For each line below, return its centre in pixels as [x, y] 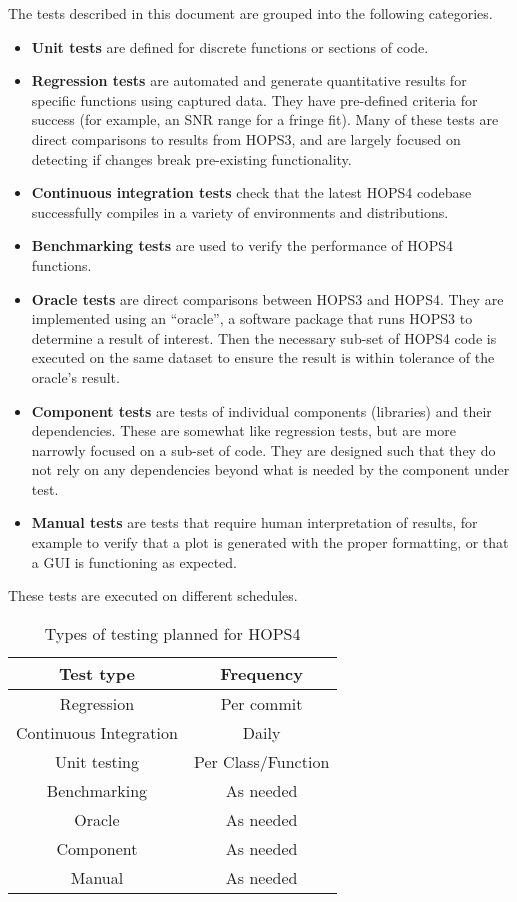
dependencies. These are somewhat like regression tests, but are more [243, 430]
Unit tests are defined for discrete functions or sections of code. [230, 46]
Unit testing [97, 761]
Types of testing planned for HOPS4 [172, 633]
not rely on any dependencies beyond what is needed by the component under [270, 469]
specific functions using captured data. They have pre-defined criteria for [254, 99]
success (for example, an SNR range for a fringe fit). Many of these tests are [265, 119]
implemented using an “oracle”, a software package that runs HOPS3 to [252, 318]
